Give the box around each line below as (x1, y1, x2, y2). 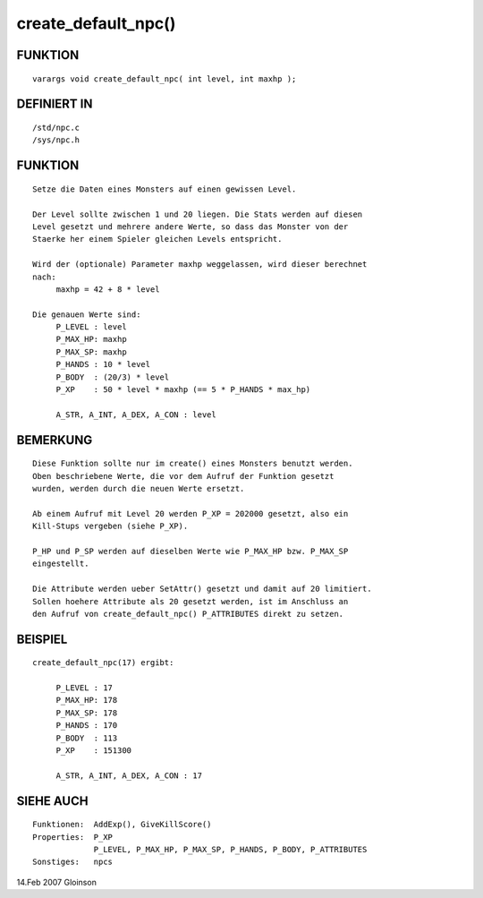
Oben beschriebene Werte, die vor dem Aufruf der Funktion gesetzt (32, 471, 335, 481)
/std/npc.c (32, 122, 80, 133)
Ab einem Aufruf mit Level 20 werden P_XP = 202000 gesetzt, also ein (32, 509, 349, 518)
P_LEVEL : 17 (55, 683, 114, 693)
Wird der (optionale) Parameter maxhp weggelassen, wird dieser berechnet (32, 260, 368, 269)
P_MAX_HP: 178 (55, 695, 118, 706)
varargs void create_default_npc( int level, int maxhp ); (32, 73, 297, 84)
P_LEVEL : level (55, 322, 127, 332)
